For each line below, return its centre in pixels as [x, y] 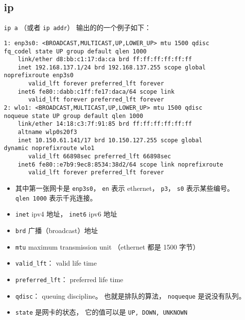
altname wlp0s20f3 [47, 132]
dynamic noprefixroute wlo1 [49, 148]
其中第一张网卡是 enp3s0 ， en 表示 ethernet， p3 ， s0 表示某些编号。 [125, 188]
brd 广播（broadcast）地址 [57, 230]
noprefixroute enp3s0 [39, 76]
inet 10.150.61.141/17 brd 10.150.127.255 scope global [110, 140]
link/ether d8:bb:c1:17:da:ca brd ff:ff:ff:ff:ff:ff [105, 59]
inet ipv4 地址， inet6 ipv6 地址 [66, 214]
